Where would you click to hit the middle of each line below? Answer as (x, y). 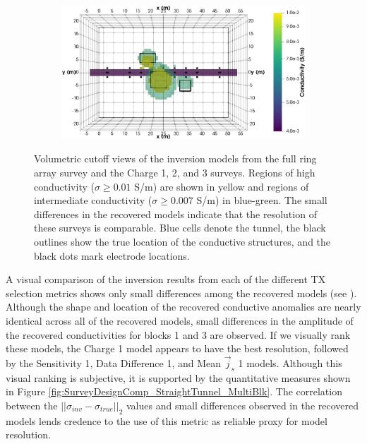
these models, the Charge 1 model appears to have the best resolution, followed (177, 348)
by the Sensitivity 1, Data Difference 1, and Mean (114, 362)
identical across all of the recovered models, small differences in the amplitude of (180, 320)
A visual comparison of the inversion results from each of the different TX (166, 279)
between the (32, 405)
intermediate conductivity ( (93, 200)
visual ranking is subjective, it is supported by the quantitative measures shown (178, 377)
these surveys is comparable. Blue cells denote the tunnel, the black (180, 228)
